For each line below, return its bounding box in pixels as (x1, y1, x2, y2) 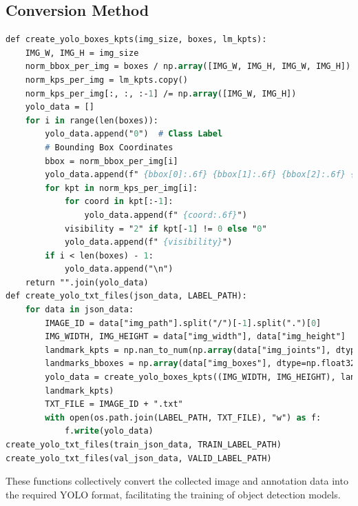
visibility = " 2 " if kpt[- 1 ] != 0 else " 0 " (64, 223, 267, 234)
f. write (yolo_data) (64, 426, 154, 436)
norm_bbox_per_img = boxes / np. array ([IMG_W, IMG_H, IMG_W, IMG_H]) (25, 61, 351, 72)
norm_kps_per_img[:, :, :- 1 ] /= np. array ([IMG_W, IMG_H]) (25, 88, 297, 99)
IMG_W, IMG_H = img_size (25, 48, 139, 58)
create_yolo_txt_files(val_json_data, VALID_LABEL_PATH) (6, 453, 272, 463)
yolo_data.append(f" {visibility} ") (64, 237, 233, 247)
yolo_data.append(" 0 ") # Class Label (45, 129, 223, 139)
